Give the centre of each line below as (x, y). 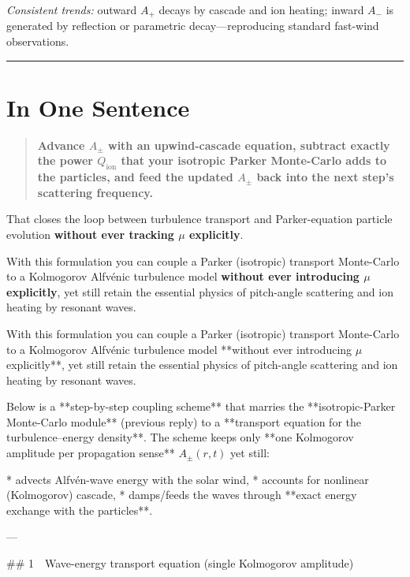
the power (65, 160)
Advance (61, 145)
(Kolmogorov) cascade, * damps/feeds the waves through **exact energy (182, 495)
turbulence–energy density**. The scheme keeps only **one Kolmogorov (180, 437)
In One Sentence (98, 107)
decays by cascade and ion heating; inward (261, 9)
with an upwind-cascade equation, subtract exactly (249, 145)
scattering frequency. (95, 192)
